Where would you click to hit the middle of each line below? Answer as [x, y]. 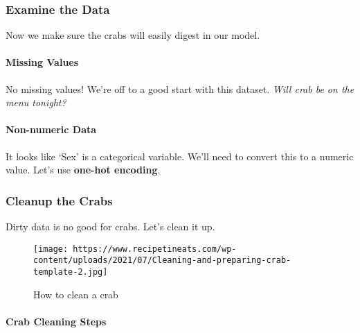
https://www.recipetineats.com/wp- [155, 249]
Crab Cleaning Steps [56, 321]
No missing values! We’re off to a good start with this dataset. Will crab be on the [180, 88]
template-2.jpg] [71, 272]
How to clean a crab [76, 294]
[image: [51, 249]
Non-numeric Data [51, 129]
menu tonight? [36, 102]
